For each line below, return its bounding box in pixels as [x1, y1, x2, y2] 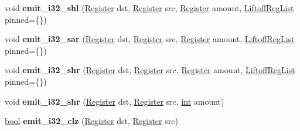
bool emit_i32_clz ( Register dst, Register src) [5, 115, 178, 127]
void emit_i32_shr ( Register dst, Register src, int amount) [5, 95, 224, 107]
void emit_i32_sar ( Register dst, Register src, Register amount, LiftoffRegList [5, 33, 295, 45]
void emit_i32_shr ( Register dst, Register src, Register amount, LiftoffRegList [5, 64, 295, 76]
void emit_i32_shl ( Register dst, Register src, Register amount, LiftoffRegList [5, 2, 294, 13]
